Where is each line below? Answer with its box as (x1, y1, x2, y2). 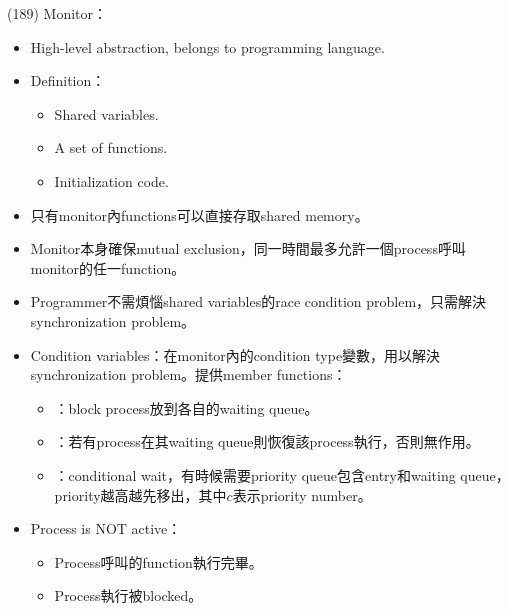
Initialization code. (54, 170, 169, 191)
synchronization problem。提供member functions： (30, 364, 347, 385)
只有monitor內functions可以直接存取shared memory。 (30, 204, 369, 225)
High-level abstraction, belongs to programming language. (30, 36, 385, 57)
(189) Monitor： (7, 3, 108, 23)
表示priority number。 (232, 484, 372, 505)
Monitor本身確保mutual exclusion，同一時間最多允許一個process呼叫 (30, 238, 466, 259)
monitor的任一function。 (30, 257, 186, 278)
